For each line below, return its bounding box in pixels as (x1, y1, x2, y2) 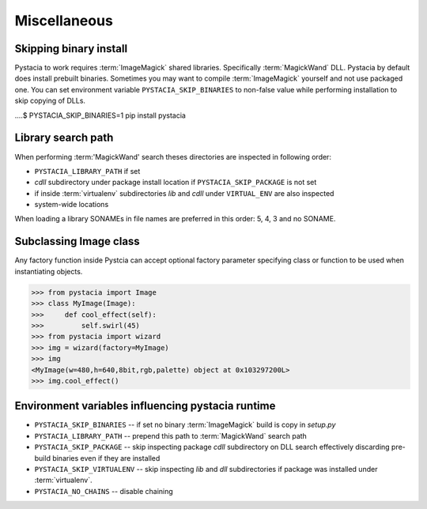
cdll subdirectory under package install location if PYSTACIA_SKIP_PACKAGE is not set (34, 178, 317, 187)
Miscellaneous (14, 12, 114, 29)
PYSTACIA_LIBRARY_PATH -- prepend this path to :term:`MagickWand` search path (34, 431, 308, 440)
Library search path (14, 131, 114, 145)
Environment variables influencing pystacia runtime (14, 399, 276, 413)
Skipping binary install (14, 42, 128, 55)
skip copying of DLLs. (14, 96, 86, 106)
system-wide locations (34, 200, 109, 209)
